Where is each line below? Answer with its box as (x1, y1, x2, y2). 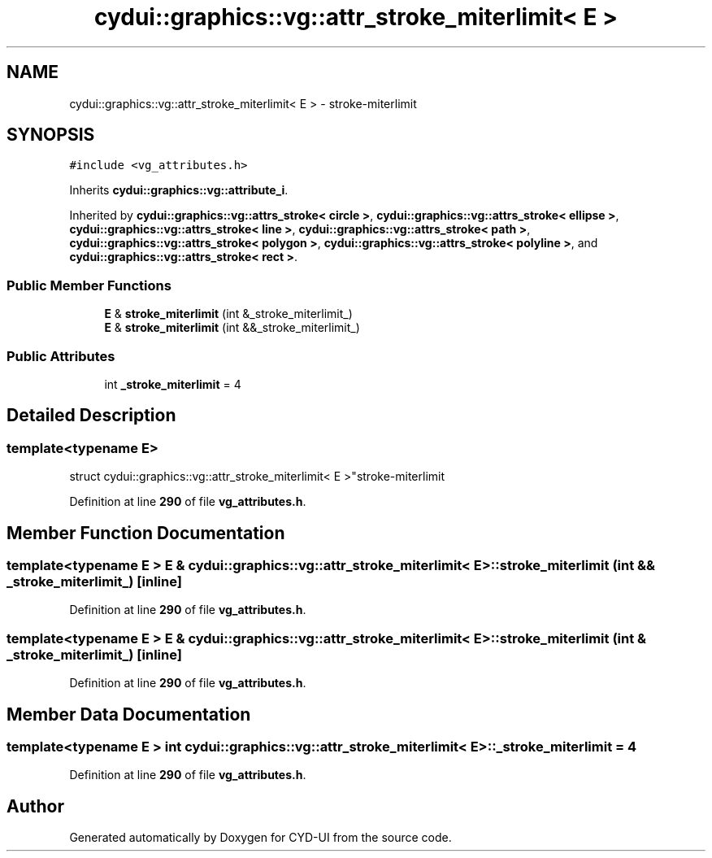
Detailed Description (7, 405, 176, 426)
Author (7, 795, 64, 817)
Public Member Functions (7, 277, 171, 294)
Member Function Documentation (7, 522, 285, 543)
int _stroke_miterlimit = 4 (104, 377, 241, 391)
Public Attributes (7, 347, 115, 364)
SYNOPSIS (7, 124, 95, 146)
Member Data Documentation (7, 703, 251, 725)
